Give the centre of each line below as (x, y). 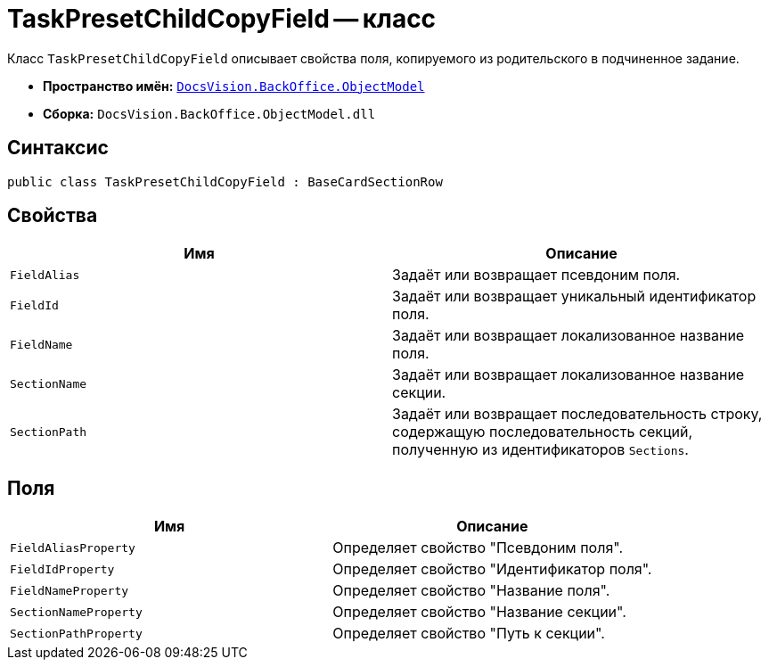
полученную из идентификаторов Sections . (540, 450)
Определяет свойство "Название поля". (471, 591)
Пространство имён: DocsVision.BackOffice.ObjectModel (234, 86)
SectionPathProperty (76, 633)
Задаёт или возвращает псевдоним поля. (536, 275)
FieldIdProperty (62, 569)
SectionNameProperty (76, 612)
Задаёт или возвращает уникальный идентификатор (574, 296)
